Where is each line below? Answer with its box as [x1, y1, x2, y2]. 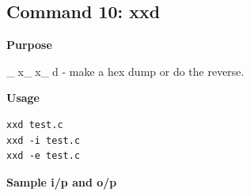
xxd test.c [6, 119, 63, 130]
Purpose [6, 36, 52, 53]
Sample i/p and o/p [6, 173, 117, 190]
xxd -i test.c [6, 134, 81, 146]
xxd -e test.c [6, 150, 81, 162]
